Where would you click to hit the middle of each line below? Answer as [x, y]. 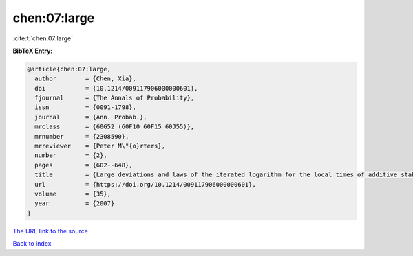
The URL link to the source [51, 231]
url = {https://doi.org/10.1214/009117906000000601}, [145, 184]
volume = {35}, [73, 194]
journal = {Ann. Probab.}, [91, 117]
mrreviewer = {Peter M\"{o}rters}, [100, 146]
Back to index [32, 244]
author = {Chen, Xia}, [86, 79]
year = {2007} [75, 203]
